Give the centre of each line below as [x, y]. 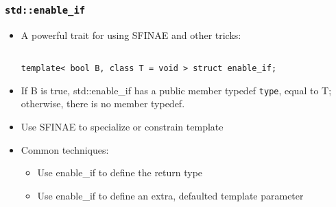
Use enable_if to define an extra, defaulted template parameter [170, 195]
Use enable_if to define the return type [120, 172]
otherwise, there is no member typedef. [103, 104]
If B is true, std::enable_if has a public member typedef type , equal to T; [176, 90]
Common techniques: [65, 149]
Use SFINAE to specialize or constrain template [122, 126]
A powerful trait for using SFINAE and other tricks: [131, 34]
